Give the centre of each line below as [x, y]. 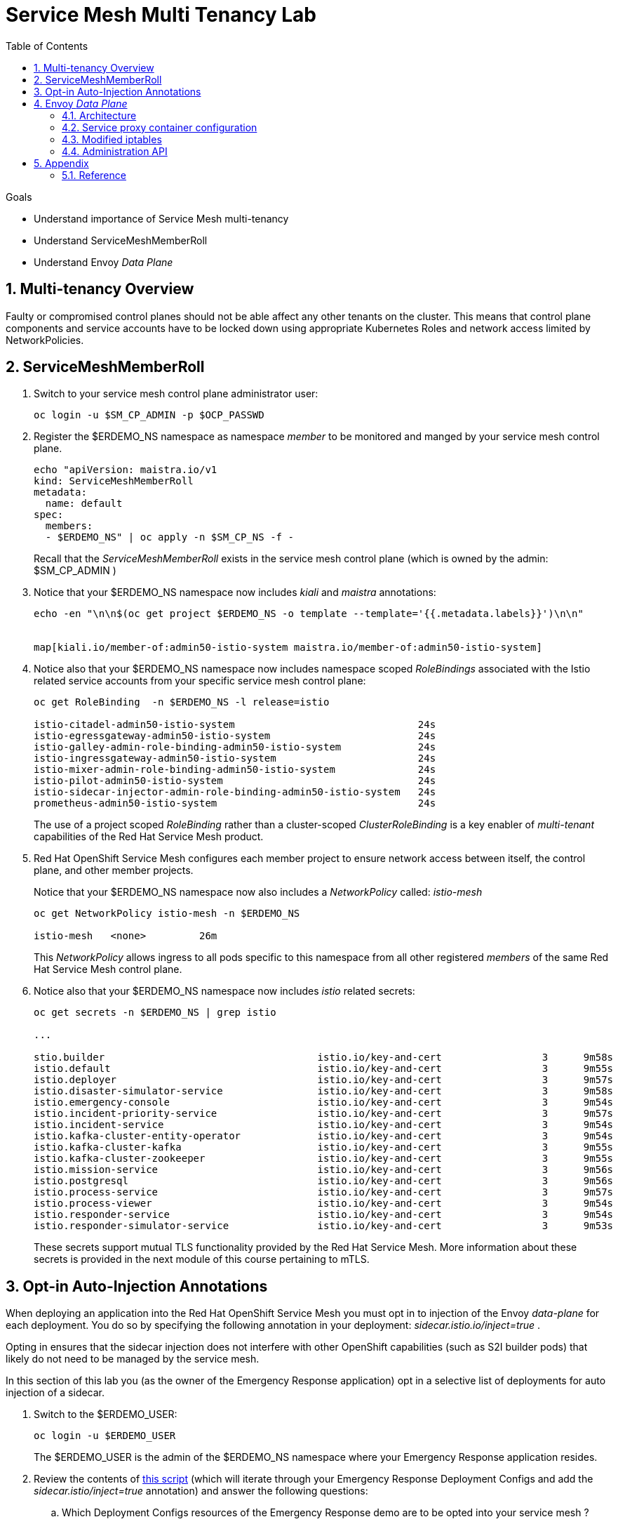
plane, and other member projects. [114, 870]
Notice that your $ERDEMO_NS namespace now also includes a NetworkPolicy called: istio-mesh [258, 892]
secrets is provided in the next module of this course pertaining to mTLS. [202, 1259]
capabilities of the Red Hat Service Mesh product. [149, 837]
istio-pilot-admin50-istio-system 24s [235, 781]
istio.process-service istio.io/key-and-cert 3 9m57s [324, 1192]
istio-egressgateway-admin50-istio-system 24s [235, 736]
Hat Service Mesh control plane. [108, 969]
